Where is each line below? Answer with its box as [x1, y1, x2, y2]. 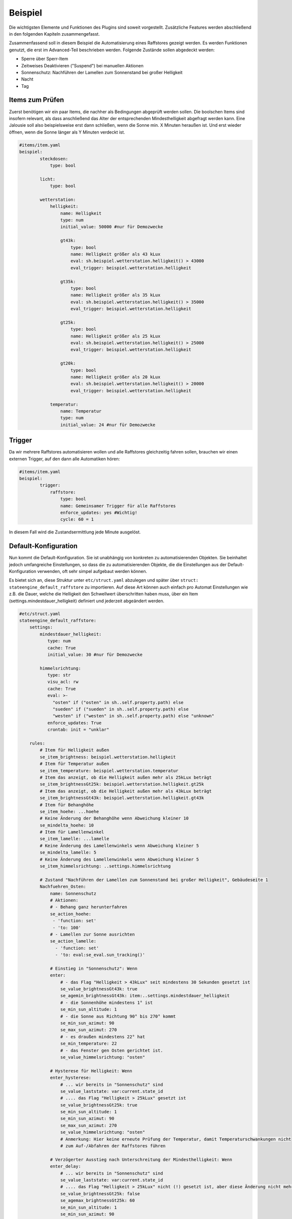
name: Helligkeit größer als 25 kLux [71, 333, 161, 339]
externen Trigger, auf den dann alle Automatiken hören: [9, 456, 120, 462]
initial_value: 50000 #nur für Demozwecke [60, 224, 163, 230]
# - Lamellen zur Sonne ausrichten [50, 931, 135, 937]
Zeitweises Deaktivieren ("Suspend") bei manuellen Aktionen [21, 62, 144, 68]
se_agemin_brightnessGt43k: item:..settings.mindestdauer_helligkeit [60, 993, 230, 999]
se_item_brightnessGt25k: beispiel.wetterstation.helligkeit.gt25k [39, 782, 204, 787]
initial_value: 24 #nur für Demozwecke [60, 422, 156, 428]
